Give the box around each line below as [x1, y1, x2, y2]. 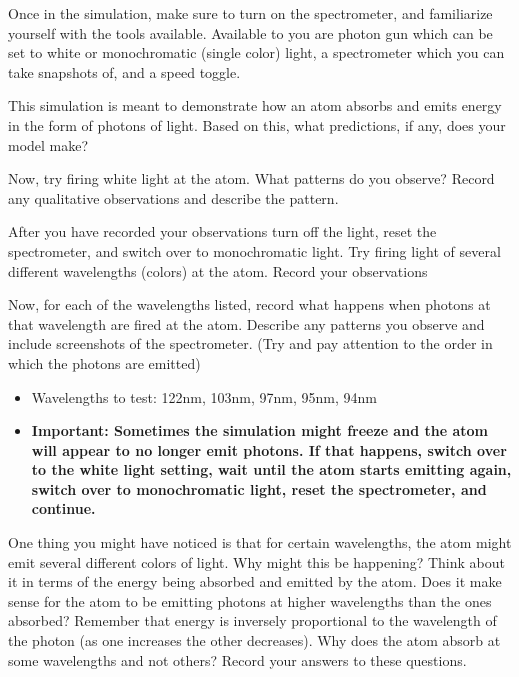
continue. [31, 498, 96, 519]
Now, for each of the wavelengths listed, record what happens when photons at [8, 294, 491, 315]
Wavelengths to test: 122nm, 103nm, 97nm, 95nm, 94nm [31, 386, 377, 407]
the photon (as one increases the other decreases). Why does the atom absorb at [8, 630, 501, 651]
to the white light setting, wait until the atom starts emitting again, [31, 459, 512, 480]
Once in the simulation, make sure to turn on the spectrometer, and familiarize [8, 3, 493, 23]
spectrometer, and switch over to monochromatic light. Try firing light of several [8, 240, 501, 261]
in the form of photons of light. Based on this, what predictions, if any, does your [8, 114, 506, 135]
